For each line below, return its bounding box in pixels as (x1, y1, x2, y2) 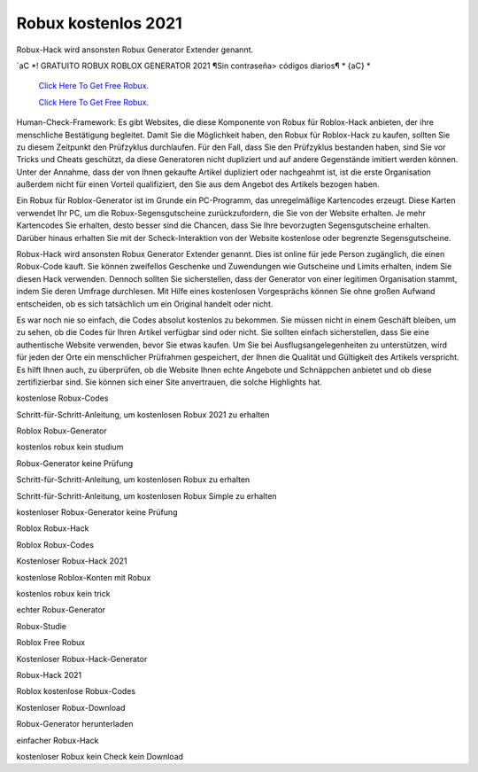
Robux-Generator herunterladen (16, 719, 134, 729)
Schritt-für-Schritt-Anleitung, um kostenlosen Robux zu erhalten (16, 474, 251, 485)
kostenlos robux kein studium (16, 441, 124, 452)
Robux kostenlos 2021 (16, 13, 183, 33)
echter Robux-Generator (16, 604, 106, 615)
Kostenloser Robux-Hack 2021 (16, 556, 127, 566)
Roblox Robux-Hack (16, 523, 89, 534)
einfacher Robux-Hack (16, 735, 99, 745)
